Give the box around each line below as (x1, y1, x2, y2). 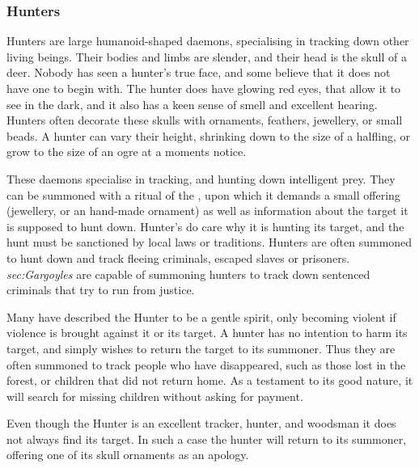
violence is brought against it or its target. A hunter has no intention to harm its (6, 324, 408, 341)
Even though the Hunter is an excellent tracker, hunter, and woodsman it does (6, 415, 396, 432)
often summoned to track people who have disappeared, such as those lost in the (6, 356, 406, 373)
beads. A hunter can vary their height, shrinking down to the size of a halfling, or (6, 127, 411, 144)
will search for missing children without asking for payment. (6, 387, 303, 404)
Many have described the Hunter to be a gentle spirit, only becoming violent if (6, 308, 396, 325)
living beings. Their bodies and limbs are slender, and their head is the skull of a (6, 48, 407, 65)
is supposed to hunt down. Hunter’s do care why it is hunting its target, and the (6, 217, 404, 234)
